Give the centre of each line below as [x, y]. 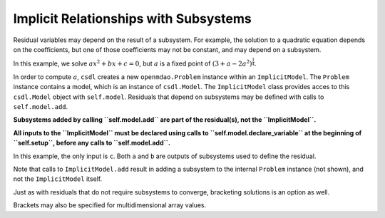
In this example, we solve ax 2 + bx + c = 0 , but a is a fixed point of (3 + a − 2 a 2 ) [133, 63]
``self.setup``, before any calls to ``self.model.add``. [92, 143]
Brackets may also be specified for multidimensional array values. [110, 205]
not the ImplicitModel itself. [58, 179]
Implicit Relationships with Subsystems [133, 19]
